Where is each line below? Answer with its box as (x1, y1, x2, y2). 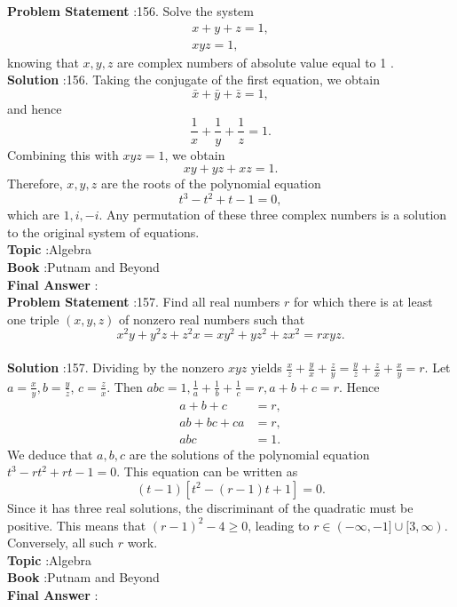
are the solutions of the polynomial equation (129, 444, 370, 463)
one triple (7, 309, 59, 328)
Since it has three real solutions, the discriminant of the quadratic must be (7, 498, 414, 516)
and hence (7, 99, 62, 117)
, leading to (248, 515, 310, 534)
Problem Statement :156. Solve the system (7, 2, 254, 20)
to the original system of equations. (7, 222, 200, 241)
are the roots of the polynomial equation (100, 174, 321, 193)
